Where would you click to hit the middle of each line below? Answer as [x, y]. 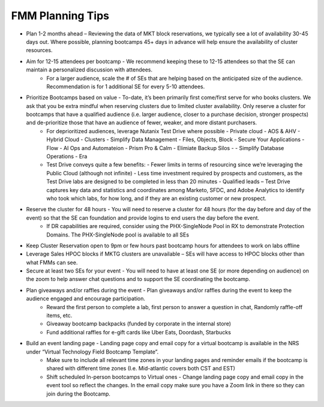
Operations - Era [67, 157]
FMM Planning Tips [60, 16]
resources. [39, 50]
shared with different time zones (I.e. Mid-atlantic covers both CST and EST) [141, 369]
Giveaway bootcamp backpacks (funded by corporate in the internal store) [139, 324]
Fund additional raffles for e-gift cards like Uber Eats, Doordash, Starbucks [139, 332]
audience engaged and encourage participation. [85, 299]
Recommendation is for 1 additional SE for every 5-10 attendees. [126, 86]
